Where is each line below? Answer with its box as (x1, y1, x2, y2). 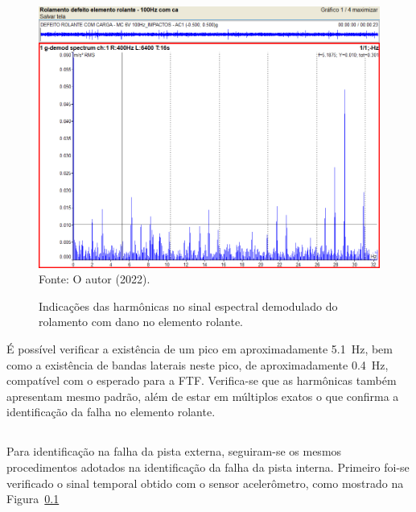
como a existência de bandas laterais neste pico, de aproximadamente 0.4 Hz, (6, 356, 389, 373)
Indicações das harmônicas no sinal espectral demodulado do (39, 297, 338, 314)
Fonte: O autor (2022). (39, 270, 150, 287)
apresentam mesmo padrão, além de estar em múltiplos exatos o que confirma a (6, 387, 399, 404)
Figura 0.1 (6, 490, 60, 507)
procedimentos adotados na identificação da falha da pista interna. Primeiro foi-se (6, 458, 410, 475)
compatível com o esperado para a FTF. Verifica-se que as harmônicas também (6, 372, 397, 389)
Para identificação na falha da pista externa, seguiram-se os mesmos (6, 443, 342, 460)
